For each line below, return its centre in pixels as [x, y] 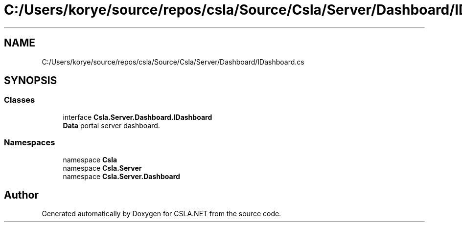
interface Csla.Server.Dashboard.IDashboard [138, 117]
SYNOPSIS [31, 81]
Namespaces [30, 143]
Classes [20, 100]
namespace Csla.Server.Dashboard [121, 176]
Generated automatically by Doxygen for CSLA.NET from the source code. [162, 214]
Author [21, 195]
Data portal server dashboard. [111, 125]
